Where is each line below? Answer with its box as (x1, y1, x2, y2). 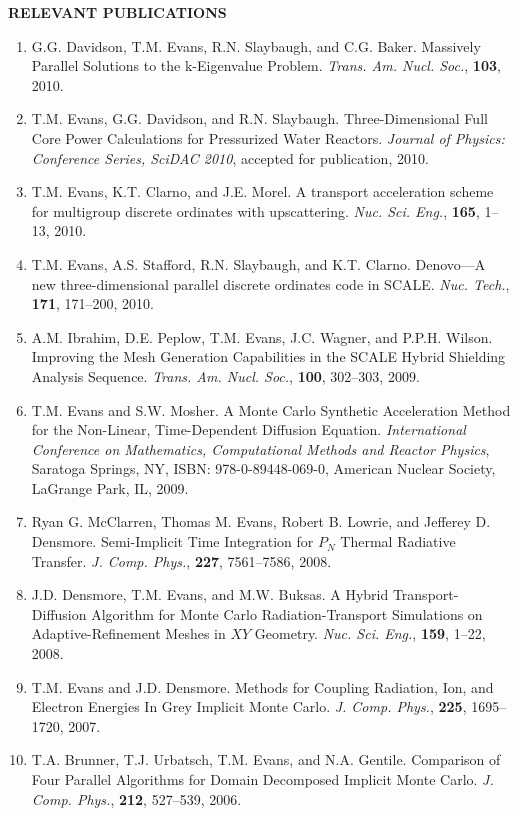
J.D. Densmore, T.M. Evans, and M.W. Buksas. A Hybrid (31, 584, 389, 605)
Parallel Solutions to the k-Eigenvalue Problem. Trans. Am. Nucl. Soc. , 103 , (31, 55, 501, 76)
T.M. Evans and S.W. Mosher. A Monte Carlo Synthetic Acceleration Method (31, 399, 511, 420)
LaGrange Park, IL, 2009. (31, 477, 189, 498)
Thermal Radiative (340, 531, 456, 552)
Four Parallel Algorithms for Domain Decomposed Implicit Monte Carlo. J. (31, 769, 494, 789)
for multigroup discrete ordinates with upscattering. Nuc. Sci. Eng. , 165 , (31, 200, 480, 221)
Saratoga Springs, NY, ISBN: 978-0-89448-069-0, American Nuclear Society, (31, 458, 496, 479)
